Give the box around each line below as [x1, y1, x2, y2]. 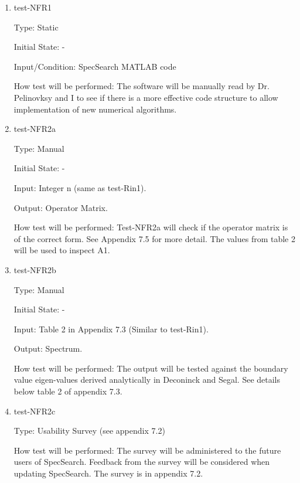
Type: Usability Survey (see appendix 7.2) [13, 424, 165, 437]
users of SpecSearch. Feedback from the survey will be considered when [13, 455, 270, 468]
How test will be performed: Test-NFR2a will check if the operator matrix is [13, 221, 288, 233]
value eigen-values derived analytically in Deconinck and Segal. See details [13, 373, 281, 386]
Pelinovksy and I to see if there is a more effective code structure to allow [13, 91, 278, 103]
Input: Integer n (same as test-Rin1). [13, 181, 146, 193]
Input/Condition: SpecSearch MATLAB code [13, 60, 176, 72]
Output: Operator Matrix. [13, 201, 108, 213]
